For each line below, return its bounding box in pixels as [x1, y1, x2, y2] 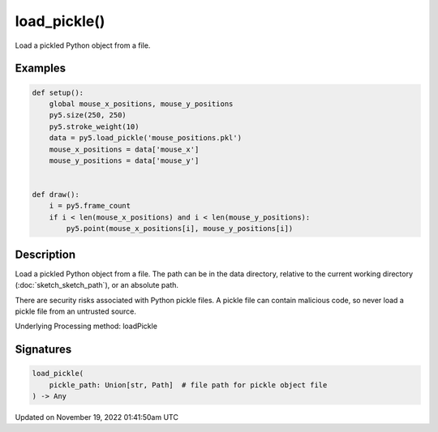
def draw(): [32, 190, 80, 199]
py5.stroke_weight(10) [49, 122, 140, 131]
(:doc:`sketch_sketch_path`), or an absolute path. [15, 280, 178, 290]
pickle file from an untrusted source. [15, 306, 137, 316]
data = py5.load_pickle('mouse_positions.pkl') [49, 134, 243, 143]
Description [15, 247, 76, 261]
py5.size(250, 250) [49, 110, 127, 120]
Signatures [15, 343, 72, 357]
